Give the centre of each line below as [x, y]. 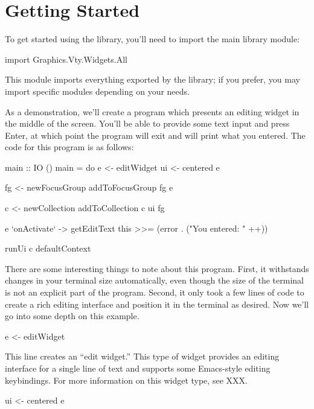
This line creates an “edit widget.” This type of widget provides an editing [142, 356]
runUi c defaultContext [48, 248]
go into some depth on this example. [72, 316]
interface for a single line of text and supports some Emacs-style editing [138, 368]
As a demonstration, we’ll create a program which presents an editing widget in [152, 111]
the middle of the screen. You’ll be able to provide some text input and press [147, 123]
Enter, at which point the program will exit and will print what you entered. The [155, 135]
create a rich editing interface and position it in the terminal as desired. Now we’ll [157, 304]
